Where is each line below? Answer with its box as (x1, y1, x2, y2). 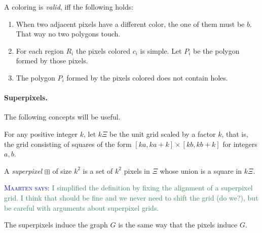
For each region (16, 45, 64, 56)
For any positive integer (4, 128, 78, 139)
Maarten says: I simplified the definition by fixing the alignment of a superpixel (4, 182, 253, 193)
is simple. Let (140, 45, 182, 56)
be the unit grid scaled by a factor (109, 128, 216, 139)
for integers (222, 138, 257, 149)
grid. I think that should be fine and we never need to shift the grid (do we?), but (4, 192, 258, 203)
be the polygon (193, 45, 240, 56)
